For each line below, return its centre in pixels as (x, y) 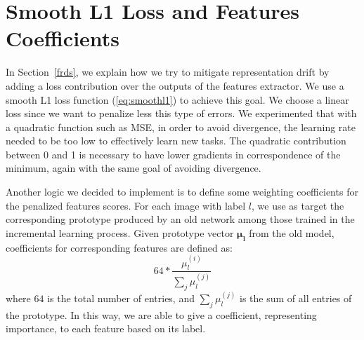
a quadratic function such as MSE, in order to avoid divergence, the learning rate (181, 127)
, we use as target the (298, 205)
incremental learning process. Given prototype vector (120, 232)
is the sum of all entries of (296, 298)
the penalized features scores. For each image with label (126, 205)
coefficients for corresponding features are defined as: (119, 247)
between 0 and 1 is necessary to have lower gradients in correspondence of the (173, 154)
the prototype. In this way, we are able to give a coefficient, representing (161, 314)
